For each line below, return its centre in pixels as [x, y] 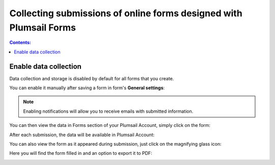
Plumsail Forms [43, 27]
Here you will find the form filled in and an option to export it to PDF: [81, 153]
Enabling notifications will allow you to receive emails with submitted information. [108, 111]
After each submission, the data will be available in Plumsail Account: [82, 135]
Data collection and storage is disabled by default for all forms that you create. [92, 78]
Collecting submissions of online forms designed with [126, 13]
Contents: [20, 43]
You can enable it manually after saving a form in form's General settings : [87, 88]
